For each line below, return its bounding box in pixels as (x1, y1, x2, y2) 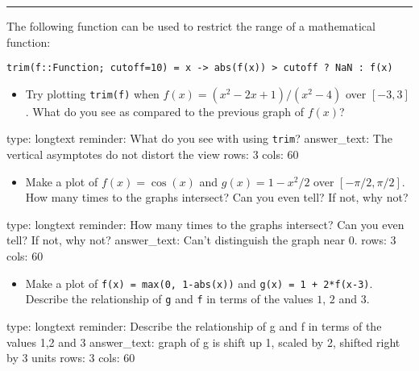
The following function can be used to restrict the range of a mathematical (6, 18, 375, 34)
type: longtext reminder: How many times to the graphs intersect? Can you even (6, 215, 404, 232)
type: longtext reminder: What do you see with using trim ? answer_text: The (6, 130, 392, 147)
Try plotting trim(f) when (25, 85, 160, 102)
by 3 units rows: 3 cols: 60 (6, 349, 135, 366)
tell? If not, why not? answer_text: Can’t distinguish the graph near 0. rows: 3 (6, 231, 396, 248)
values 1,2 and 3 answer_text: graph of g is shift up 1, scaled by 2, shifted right (6, 333, 400, 350)
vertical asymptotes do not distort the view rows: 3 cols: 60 (6, 146, 299, 163)
